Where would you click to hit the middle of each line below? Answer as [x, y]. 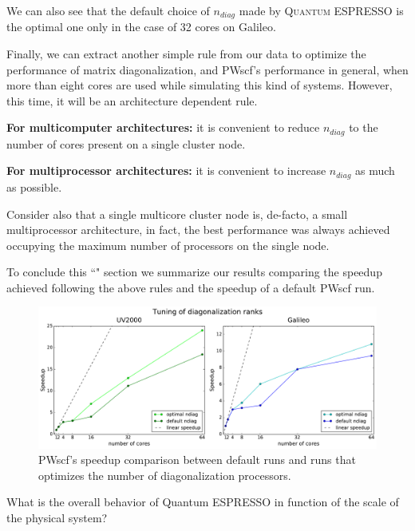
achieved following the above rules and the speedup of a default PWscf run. [191, 287]
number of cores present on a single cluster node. [126, 143]
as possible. [34, 186]
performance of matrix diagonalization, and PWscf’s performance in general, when [207, 69]
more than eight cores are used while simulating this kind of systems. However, [200, 85]
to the [364, 127]
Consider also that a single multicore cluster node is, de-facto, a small [177, 214]
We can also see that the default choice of [108, 10]
